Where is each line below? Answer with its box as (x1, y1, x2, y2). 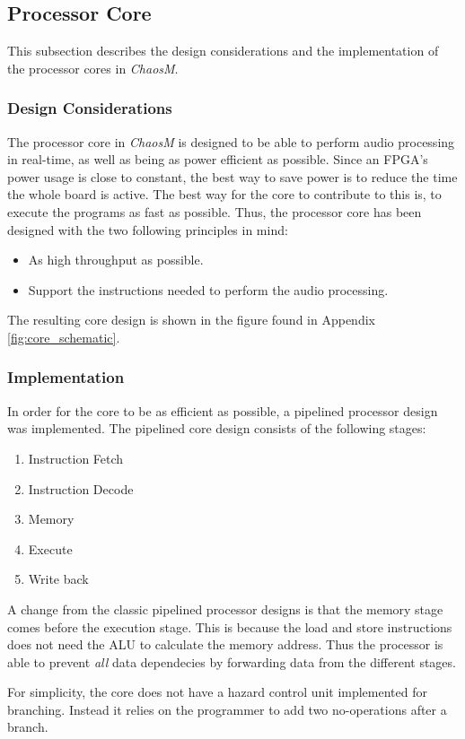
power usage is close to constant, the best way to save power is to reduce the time (7, 167, 458, 186)
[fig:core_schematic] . (7, 327, 120, 346)
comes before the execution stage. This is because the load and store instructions (7, 617, 452, 636)
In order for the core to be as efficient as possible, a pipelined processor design (7, 401, 438, 420)
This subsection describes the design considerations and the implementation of (7, 41, 439, 60)
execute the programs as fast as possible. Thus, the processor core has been (7, 202, 422, 221)
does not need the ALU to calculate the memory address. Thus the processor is (7, 635, 443, 654)
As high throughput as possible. (28, 250, 204, 269)
